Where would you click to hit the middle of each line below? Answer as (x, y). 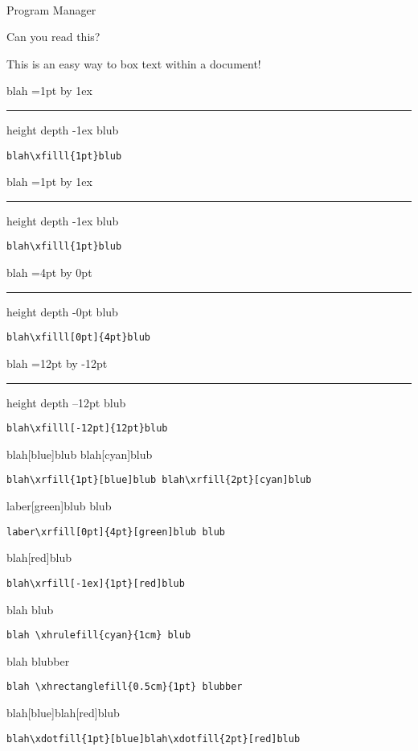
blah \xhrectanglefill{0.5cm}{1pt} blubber (125, 687)
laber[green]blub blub (59, 505)
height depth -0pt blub (62, 311)
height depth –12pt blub (66, 402)
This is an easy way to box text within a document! (134, 63)
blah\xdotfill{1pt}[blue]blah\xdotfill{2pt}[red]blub (154, 739)
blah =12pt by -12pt (57, 363)
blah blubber (38, 660)
